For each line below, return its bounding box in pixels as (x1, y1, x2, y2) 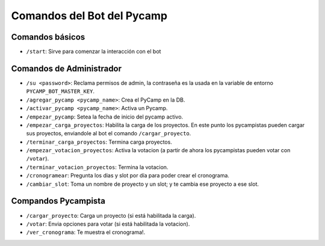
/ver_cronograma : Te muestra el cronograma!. (26, 229, 146, 236)
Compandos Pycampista (11, 196, 105, 206)
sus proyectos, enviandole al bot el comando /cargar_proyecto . (26, 130, 191, 137)
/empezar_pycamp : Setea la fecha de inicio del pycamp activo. (26, 113, 184, 120)
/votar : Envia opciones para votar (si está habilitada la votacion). (26, 220, 190, 227)
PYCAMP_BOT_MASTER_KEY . (26, 88, 95, 95)
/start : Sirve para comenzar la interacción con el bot (26, 48, 161, 55)
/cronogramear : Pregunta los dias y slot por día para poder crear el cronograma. (26, 172, 230, 179)
